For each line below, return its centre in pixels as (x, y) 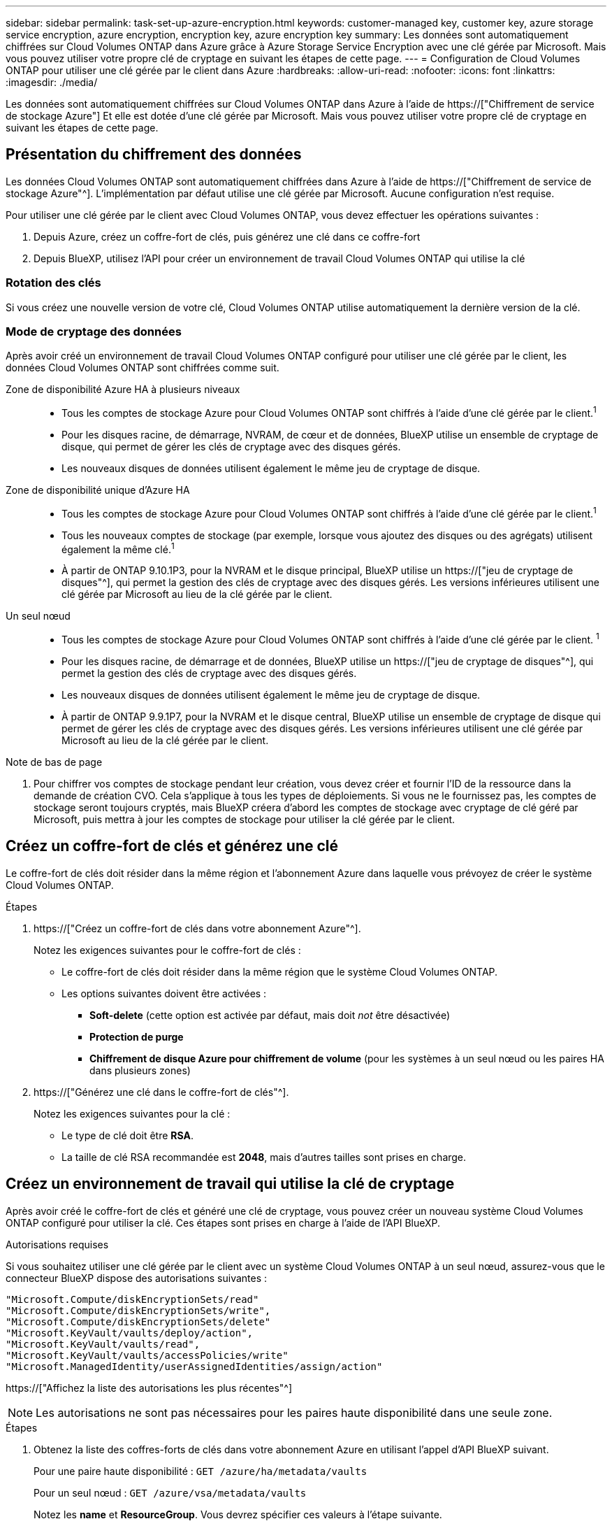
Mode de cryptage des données (94, 331)
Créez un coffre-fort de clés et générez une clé (172, 846)
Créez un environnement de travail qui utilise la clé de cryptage (230, 1184)
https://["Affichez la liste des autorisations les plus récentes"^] (149, 1388)
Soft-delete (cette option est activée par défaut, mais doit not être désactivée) (270, 1015)
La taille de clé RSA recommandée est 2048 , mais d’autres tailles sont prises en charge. (264, 1157)
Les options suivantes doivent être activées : (164, 993)
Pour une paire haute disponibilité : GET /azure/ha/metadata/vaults (201, 1471)
